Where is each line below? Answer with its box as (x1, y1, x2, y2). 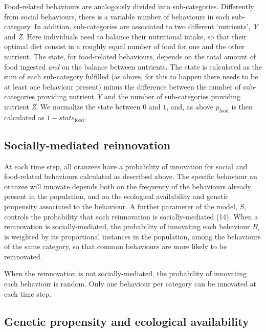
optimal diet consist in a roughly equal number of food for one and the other (4, 41, 245, 52)
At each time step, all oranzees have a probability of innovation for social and (4, 161, 248, 171)
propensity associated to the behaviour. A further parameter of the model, (4, 201, 237, 211)
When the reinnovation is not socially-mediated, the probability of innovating (4, 268, 247, 279)
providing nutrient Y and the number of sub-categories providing (37, 91, 241, 102)
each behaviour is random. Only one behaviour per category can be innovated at (4, 278, 257, 289)
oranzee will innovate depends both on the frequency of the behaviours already (4, 181, 251, 191)
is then (231, 101, 253, 112)
